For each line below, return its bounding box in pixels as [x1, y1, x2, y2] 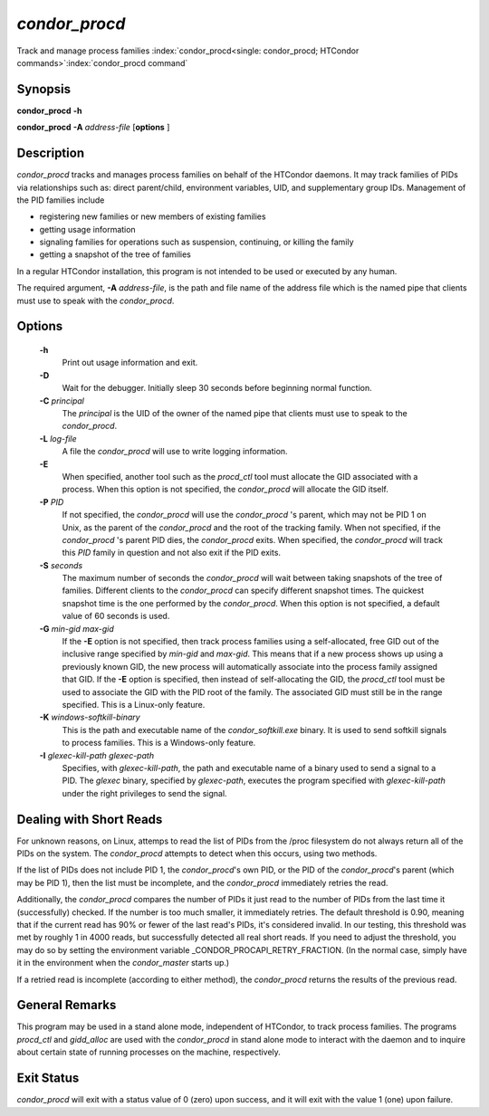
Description [16, 146, 85, 161]
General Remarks [16, 997, 117, 1013]
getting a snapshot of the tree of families [39, 249, 192, 260]
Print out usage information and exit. [62, 358, 198, 368]
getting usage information [39, 224, 136, 234]
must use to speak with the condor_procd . [16, 295, 175, 306]
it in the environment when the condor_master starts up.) [16, 958, 230, 968]
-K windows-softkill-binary [39, 711, 140, 723]
